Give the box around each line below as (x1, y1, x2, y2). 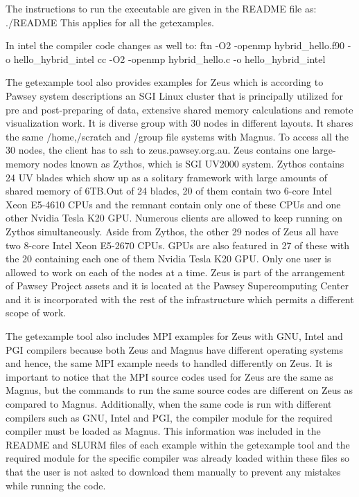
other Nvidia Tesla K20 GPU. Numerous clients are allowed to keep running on (6, 210, 343, 225)
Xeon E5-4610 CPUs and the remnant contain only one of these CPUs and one (6, 197, 341, 211)
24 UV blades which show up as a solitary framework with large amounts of (6, 170, 328, 184)
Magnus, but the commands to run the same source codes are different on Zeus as (6, 383, 353, 397)
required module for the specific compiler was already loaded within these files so (6, 451, 350, 465)
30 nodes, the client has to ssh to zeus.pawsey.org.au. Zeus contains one (6, 143, 309, 157)
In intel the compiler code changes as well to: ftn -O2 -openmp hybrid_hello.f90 (6, 38, 345, 53)
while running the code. (6, 478, 106, 492)
